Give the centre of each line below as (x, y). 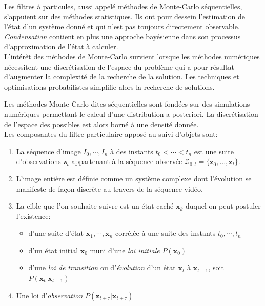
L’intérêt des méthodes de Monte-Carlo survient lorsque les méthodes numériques (132, 56)
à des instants (132, 151)
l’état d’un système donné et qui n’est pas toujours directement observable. (122, 26)
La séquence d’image (48, 151)
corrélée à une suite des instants (166, 233)
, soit (216, 267)
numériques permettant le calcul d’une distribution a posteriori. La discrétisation (131, 114)
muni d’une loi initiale (125, 250)
